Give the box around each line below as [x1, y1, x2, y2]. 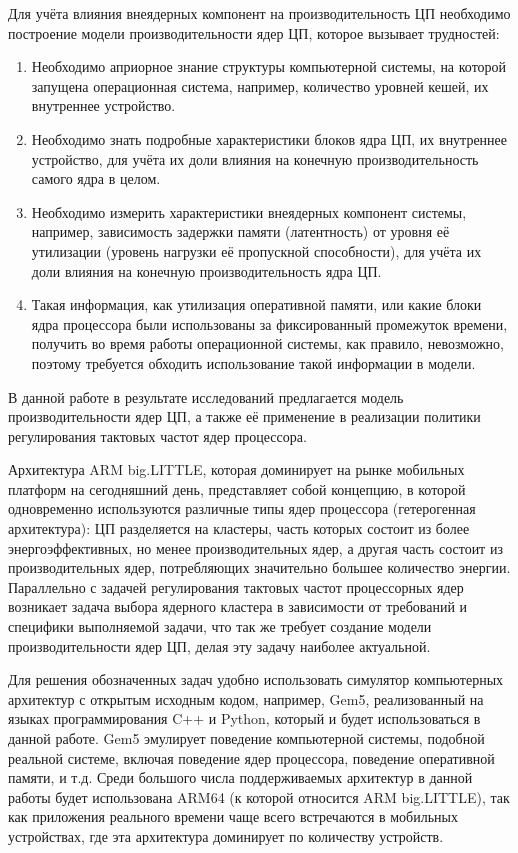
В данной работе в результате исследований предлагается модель [8, 386, 404, 407]
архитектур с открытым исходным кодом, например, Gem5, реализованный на [8, 688, 484, 709]
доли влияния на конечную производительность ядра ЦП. [31, 260, 382, 281]
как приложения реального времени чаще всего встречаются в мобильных [8, 806, 459, 827]
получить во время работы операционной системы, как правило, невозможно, [31, 333, 504, 354]
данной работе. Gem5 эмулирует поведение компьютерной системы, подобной [8, 728, 485, 748]
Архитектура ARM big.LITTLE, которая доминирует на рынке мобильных [8, 459, 465, 480]
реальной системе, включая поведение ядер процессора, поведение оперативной [8, 747, 495, 768]
